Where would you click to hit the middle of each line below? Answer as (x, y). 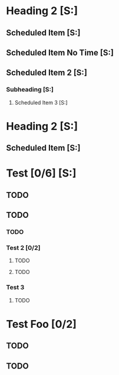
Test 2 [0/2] (23, 248)
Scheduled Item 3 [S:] (41, 102)
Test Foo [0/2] (41, 324)
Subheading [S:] (30, 90)
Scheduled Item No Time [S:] (60, 52)
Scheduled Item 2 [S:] (47, 73)
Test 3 (15, 288)
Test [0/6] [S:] (41, 173)
